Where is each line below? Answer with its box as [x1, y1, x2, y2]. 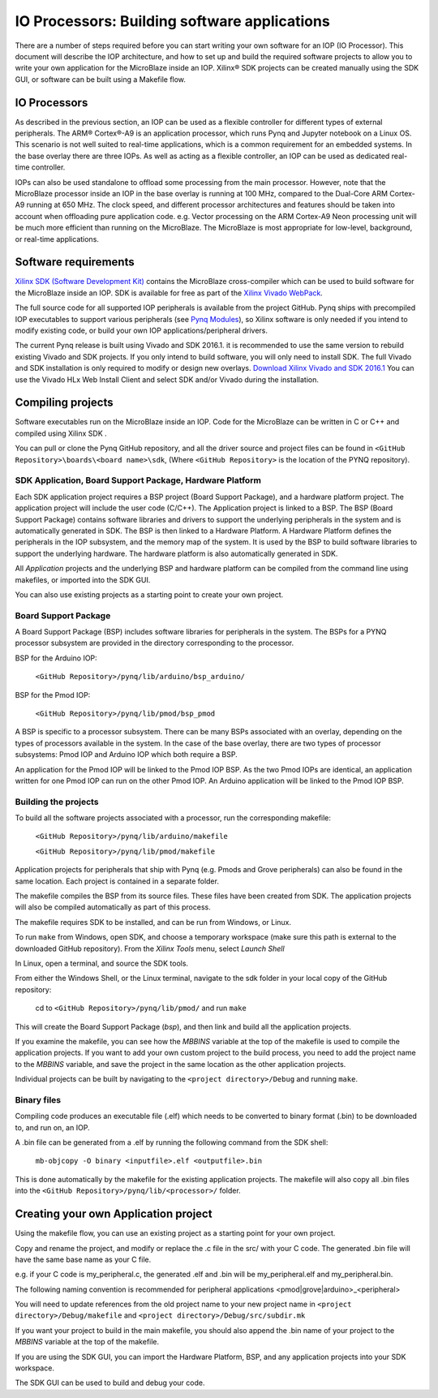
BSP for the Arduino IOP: [15, 653, 97, 663]
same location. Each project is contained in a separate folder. [15, 876, 219, 886]
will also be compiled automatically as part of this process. [15, 902, 211, 912]
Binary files [15, 1094, 62, 1105]
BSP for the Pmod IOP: [15, 690, 91, 699]
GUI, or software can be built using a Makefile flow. [15, 74, 187, 84]
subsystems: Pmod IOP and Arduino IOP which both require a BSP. [15, 750, 238, 759]
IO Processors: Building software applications [15, 12, 330, 30]
